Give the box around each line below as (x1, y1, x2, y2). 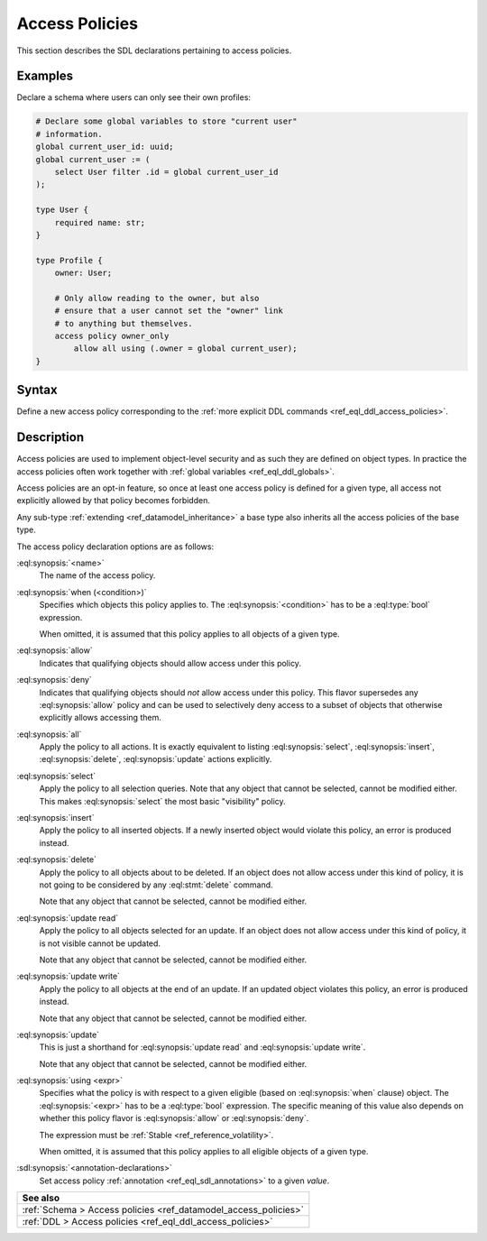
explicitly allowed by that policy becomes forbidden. (16, 495, 211, 506)
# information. (35, 129, 103, 139)
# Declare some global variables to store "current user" (35, 116, 298, 126)
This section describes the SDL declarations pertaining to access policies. (16, 45, 292, 56)
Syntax (16, 382, 58, 398)
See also (22, 1191, 60, 1204)
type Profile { (35, 255, 103, 265)
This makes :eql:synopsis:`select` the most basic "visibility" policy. (39, 795, 286, 806)
